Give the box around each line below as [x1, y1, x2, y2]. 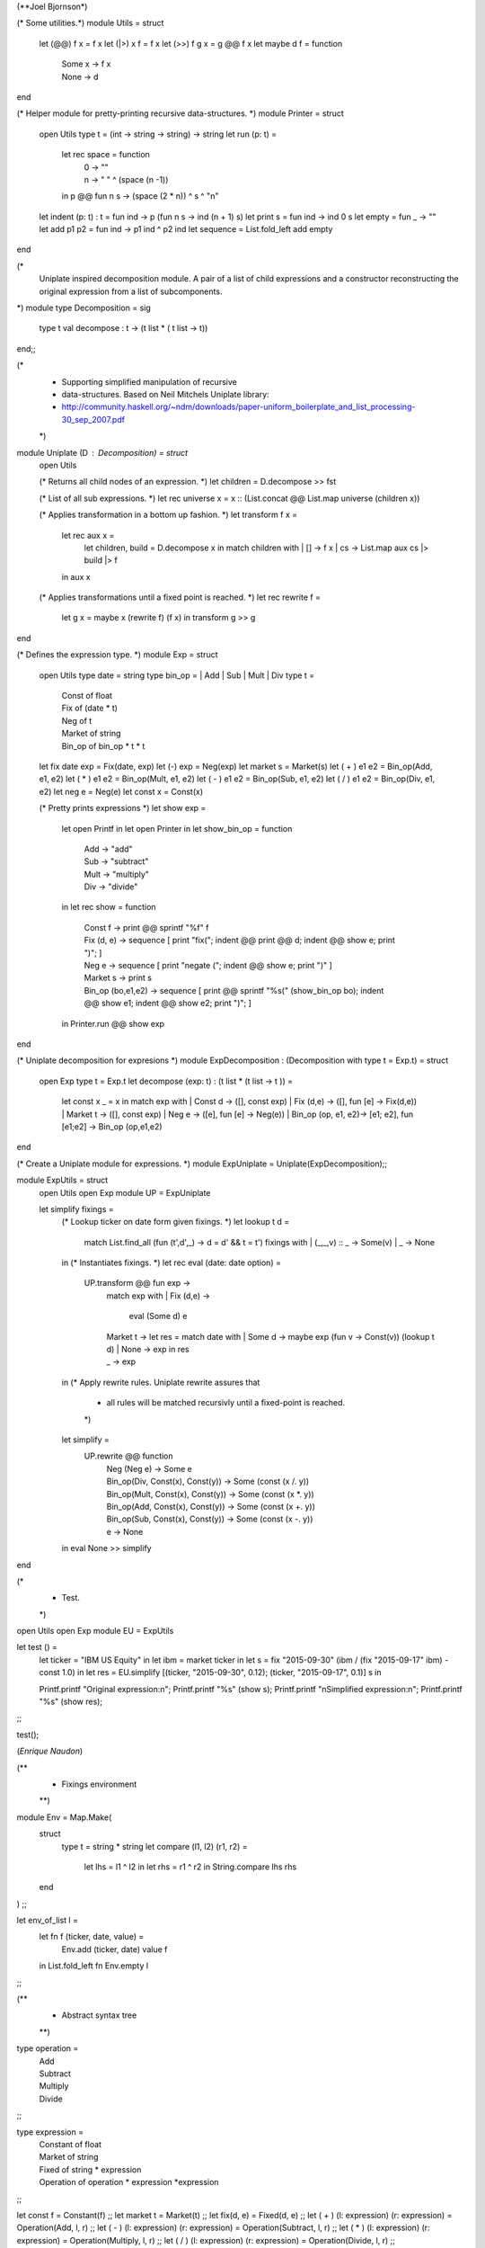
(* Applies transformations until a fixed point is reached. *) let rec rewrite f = [39, 592, 321, 602]
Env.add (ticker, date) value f [61, 1943, 168, 1955]
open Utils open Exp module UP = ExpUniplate [39, 1187, 211, 1198]
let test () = [16, 1642, 57, 1653]
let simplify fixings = [39, 1203, 114, 1214]
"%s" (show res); [39, 1696, 103, 1708]
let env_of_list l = [16, 1915, 78, 1926]
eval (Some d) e [128, 1311, 188, 1322]
